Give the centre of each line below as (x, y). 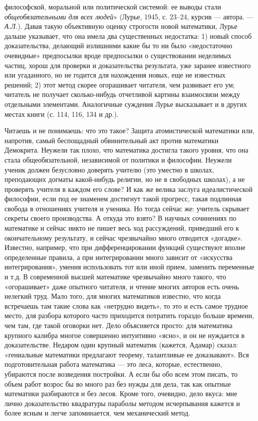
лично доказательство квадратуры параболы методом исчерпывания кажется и (122, 403)
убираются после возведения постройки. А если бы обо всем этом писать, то (121, 374)
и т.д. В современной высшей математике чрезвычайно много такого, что (115, 277)
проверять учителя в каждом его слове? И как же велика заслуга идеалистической (129, 189)
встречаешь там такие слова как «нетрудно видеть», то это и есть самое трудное (126, 305)
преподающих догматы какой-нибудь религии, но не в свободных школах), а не (125, 179)
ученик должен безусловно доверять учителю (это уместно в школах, (109, 169)
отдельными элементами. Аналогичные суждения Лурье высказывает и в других (126, 104)
